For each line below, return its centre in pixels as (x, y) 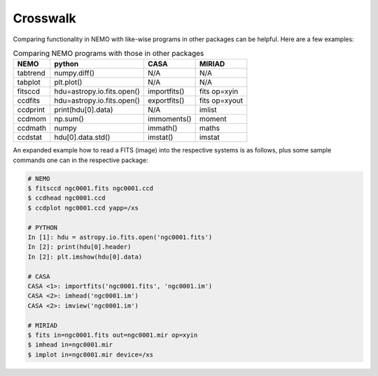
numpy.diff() (74, 73)
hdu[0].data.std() (82, 138)
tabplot (29, 82)
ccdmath (32, 128)
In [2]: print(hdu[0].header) (79, 247)
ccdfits (29, 101)
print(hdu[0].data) (83, 110)
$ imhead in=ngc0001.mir (70, 345)
